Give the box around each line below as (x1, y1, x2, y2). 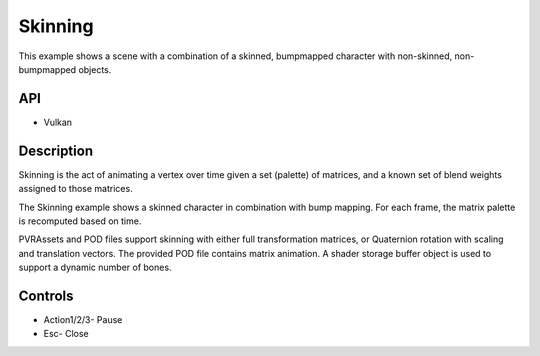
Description (18, 142, 94, 159)
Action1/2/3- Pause (43, 314, 123, 325)
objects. (78, 63, 112, 75)
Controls (18, 287, 74, 304)
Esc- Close (43, 328, 89, 340)
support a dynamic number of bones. (18, 261, 172, 274)
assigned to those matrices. (18, 183, 134, 195)
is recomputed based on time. (18, 215, 142, 227)
